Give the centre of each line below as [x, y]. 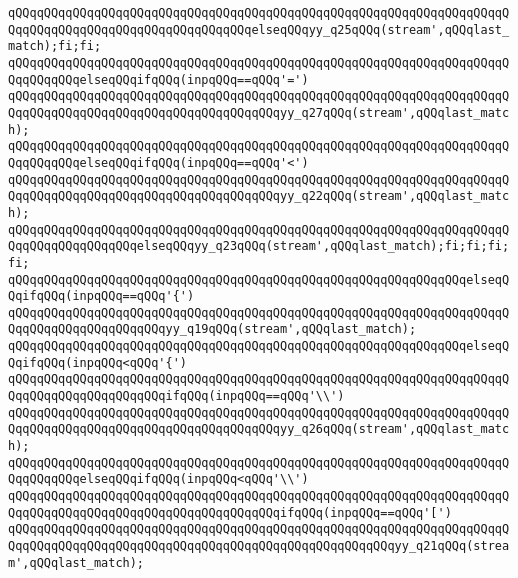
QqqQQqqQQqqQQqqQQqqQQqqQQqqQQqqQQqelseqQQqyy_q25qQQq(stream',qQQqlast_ [259, 29]
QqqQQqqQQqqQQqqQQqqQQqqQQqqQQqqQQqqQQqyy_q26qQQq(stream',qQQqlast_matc [259, 429]
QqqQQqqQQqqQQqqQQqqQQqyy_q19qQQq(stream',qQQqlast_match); [212, 329]
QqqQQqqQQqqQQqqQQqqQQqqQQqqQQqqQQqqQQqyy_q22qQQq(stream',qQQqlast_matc [259, 196]
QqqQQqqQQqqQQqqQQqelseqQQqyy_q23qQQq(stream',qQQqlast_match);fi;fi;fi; [259, 246]
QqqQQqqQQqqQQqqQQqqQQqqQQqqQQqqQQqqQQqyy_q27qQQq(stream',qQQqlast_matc [259, 112]
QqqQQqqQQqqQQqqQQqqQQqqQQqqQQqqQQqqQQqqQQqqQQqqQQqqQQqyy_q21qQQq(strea [259, 546]
